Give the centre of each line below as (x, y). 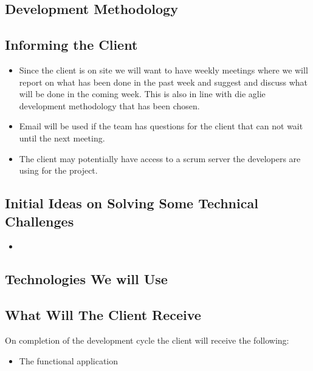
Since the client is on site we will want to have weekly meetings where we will (163, 70)
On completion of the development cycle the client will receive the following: (147, 340)
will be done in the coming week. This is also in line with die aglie (142, 94)
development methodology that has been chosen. (109, 105)
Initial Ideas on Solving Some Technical (132, 203)
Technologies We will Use (86, 279)
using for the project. (58, 170)
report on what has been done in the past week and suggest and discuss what (163, 82)
